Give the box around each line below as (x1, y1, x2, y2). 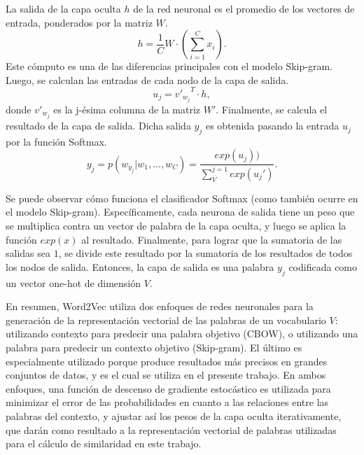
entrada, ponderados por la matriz (6, 15, 153, 29)
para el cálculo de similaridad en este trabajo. (6, 436, 202, 451)
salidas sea (6, 246, 50, 260)
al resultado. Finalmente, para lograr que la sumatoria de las (81, 232, 342, 246)
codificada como (288, 259, 358, 274)
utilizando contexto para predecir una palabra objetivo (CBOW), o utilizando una (6, 326, 358, 341)
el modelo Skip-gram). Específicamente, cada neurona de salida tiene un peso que (6, 204, 355, 219)
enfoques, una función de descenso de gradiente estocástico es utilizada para (6, 381, 331, 395)
